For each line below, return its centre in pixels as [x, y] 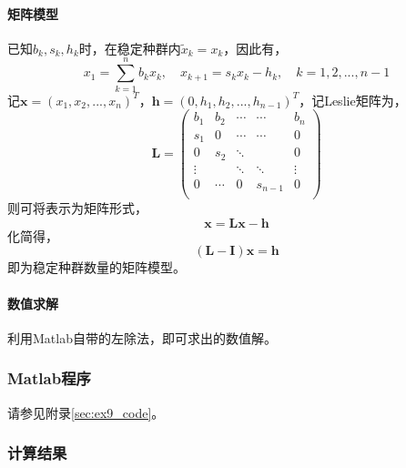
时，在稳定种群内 [130, 48]
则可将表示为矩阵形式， [77, 208]
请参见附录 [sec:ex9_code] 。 [86, 412]
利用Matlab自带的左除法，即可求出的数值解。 [142, 337]
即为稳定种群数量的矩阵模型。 [96, 267]
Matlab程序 [49, 378]
